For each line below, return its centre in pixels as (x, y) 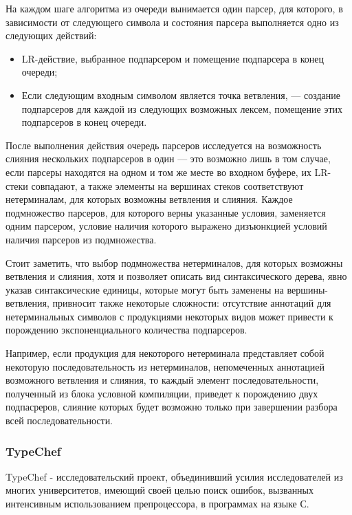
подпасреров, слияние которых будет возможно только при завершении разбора (172, 407)
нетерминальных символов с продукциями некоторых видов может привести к (169, 316)
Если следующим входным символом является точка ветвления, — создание (181, 95)
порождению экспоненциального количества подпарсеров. (126, 330)
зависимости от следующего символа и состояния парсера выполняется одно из (172, 22)
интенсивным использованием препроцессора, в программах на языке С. (157, 504)
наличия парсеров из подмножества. (81, 239)
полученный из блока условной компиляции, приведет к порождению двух (162, 393)
